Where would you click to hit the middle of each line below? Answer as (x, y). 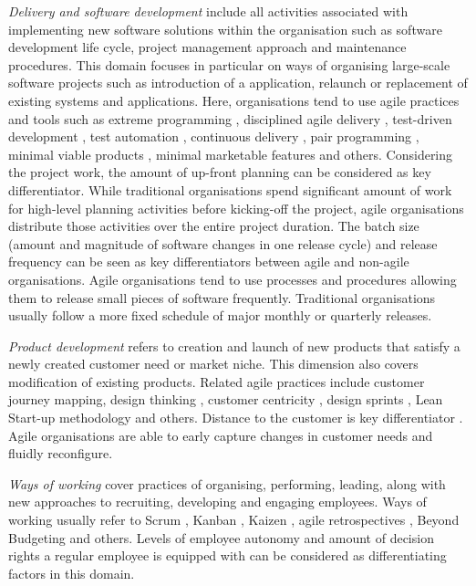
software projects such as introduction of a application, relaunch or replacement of (238, 83)
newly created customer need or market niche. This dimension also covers (213, 364)
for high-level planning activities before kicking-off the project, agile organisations (236, 208)
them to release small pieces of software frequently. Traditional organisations (222, 297)
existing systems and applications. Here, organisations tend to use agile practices (234, 100)
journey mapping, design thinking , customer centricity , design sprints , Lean (226, 399)
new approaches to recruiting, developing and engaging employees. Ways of (217, 502)
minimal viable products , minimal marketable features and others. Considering (231, 154)
